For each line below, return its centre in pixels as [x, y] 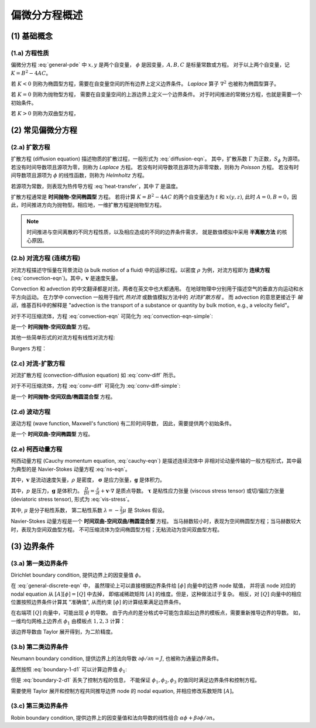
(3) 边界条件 [33, 546]
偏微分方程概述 [47, 15]
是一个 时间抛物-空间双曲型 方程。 [52, 327]
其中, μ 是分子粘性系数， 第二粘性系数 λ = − [65, 510]
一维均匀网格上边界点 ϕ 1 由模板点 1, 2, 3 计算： [68, 622]
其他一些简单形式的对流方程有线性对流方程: [63, 337]
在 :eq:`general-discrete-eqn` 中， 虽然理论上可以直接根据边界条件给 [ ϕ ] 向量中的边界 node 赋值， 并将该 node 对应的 [153, 586]
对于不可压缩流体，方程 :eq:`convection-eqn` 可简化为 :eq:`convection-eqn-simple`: [112, 316]
